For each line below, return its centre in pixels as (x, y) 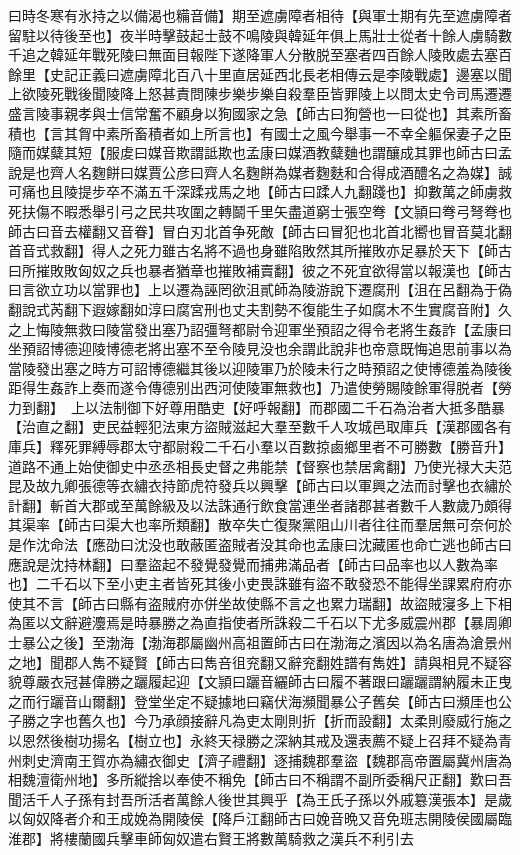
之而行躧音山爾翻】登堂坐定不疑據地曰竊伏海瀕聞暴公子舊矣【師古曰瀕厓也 (253, 700)
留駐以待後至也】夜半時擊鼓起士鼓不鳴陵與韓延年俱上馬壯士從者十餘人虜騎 (253, 34)
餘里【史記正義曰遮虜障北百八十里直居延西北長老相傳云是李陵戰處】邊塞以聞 (260, 73)
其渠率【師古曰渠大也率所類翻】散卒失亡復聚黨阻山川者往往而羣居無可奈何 (253, 524)
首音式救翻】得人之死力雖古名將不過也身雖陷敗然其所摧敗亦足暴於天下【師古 (260, 250)
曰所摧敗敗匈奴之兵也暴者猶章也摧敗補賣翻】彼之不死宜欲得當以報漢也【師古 (260, 269)
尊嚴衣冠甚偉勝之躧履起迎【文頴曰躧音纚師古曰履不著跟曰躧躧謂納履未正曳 (266, 681)
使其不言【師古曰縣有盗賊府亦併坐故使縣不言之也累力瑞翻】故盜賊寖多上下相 (260, 602)
